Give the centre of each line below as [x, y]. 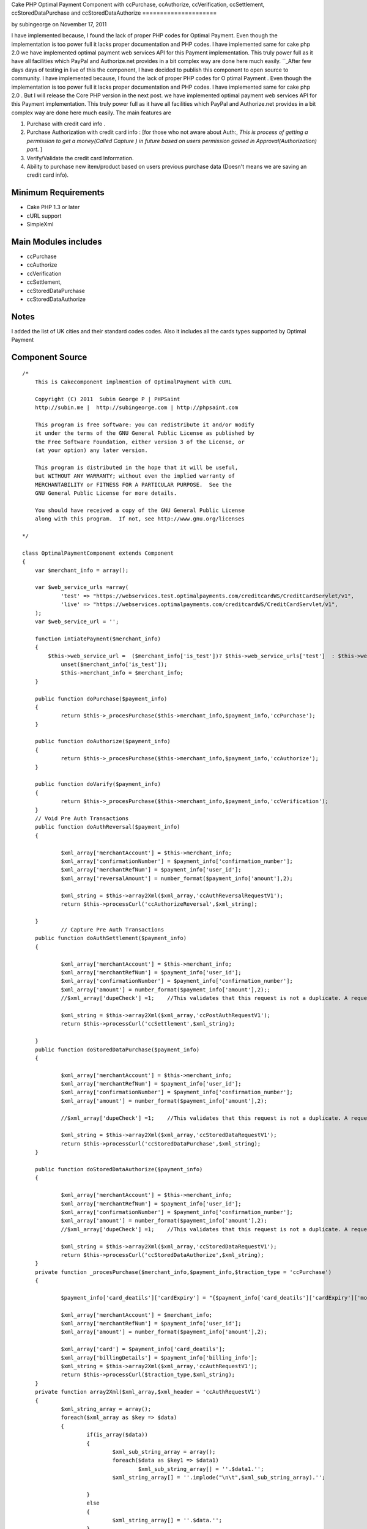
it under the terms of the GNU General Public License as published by [144, 433]
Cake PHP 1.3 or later [53, 207]
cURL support [44, 216]
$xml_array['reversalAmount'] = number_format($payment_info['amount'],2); [177, 878]
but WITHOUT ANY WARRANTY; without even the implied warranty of [135, 476]
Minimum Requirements [58, 193]
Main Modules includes [57, 242]
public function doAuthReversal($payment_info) [107, 827]
